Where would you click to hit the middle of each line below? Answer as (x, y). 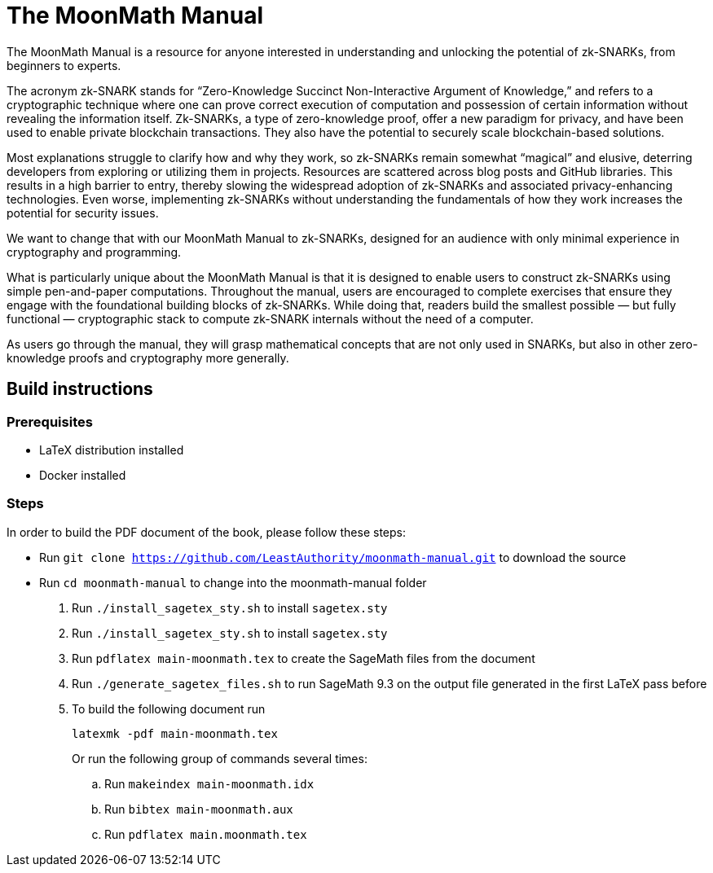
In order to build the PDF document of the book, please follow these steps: (207, 532)
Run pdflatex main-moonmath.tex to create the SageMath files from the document (304, 658)
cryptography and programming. (94, 252)
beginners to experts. (64, 65)
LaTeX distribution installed (112, 450)
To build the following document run (169, 708)
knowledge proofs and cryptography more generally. (148, 358)
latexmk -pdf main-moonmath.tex (175, 733)
